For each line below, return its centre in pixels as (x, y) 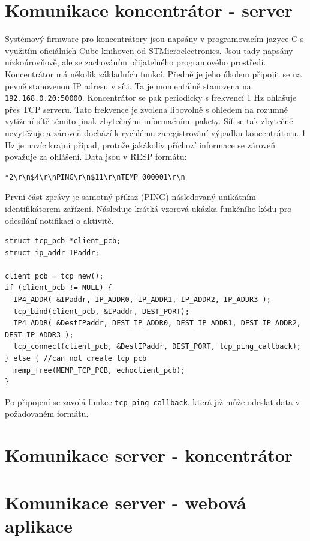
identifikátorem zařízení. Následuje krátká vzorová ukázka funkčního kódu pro (148, 208)
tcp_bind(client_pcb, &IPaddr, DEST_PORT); (101, 311)
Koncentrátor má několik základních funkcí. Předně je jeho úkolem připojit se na (153, 74)
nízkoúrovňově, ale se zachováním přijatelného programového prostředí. (136, 62)
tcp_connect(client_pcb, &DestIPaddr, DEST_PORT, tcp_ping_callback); (157, 347)
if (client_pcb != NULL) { (58, 288)
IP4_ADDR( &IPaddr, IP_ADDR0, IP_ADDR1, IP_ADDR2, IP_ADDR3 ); (142, 300)
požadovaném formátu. (47, 413)
